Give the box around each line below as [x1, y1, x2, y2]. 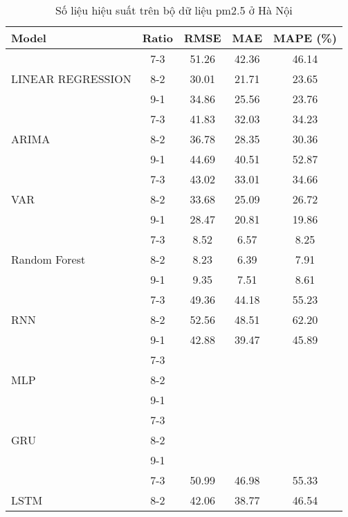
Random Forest [11, 251, 86, 267]
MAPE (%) [273, 30, 337, 46]
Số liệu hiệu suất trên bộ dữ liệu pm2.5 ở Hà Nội [55, 2, 293, 18]
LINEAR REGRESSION [11, 71, 131, 87]
